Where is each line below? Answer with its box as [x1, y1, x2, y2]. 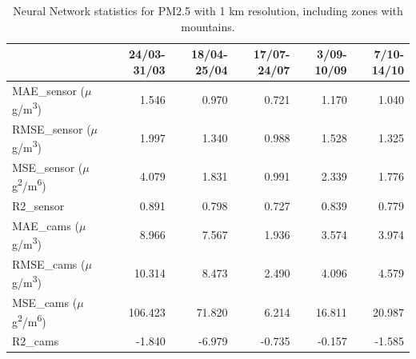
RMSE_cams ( [12, 255, 86, 272]
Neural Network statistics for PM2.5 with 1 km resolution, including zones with [13, 2, 403, 18]
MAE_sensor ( [12, 82, 85, 98]
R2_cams [12, 333, 59, 349]
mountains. [181, 18, 235, 34]
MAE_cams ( [12, 217, 79, 233]
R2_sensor [12, 197, 65, 213]
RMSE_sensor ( [12, 120, 91, 137]
